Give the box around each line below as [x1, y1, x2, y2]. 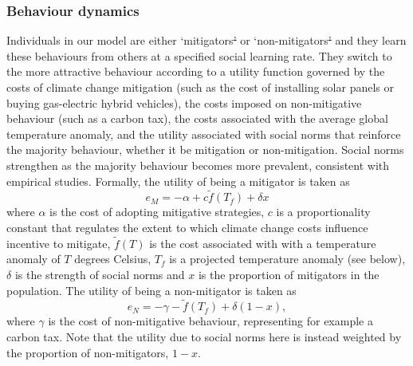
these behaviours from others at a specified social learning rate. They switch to [6, 47, 392, 64]
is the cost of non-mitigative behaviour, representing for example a [48, 313, 373, 329]
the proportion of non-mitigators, [6, 344, 169, 360]
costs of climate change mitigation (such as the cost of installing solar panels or [6, 79, 394, 95]
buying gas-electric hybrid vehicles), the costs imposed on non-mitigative [6, 94, 362, 111]
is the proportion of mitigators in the [198, 266, 380, 282]
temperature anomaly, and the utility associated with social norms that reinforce [6, 125, 401, 142]
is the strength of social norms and [14, 266, 185, 282]
